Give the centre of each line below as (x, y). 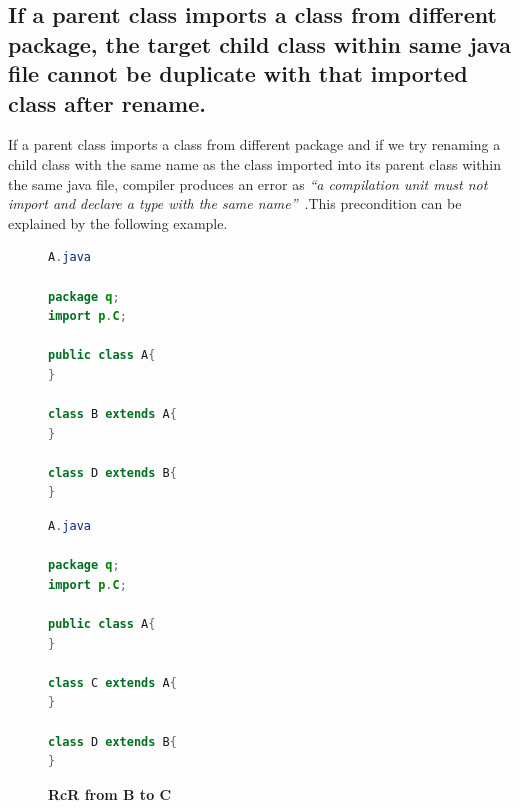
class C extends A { (112, 682)
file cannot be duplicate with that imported (238, 73)
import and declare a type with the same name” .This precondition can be (235, 203)
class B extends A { (112, 414)
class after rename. (107, 102)
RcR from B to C (110, 793)
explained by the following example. (118, 222)
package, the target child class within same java (259, 43)
